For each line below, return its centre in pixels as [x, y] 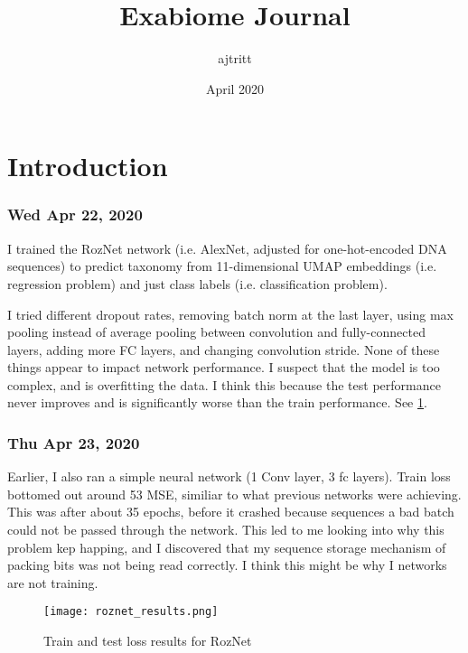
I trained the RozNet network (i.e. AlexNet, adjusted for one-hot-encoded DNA [227, 248]
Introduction [88, 166]
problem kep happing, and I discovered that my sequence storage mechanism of [227, 547]
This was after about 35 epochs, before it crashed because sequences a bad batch [231, 512]
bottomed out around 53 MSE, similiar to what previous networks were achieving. [234, 494]
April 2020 [235, 88]
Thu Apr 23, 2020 [74, 442]
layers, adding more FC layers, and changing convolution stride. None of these [224, 349]
